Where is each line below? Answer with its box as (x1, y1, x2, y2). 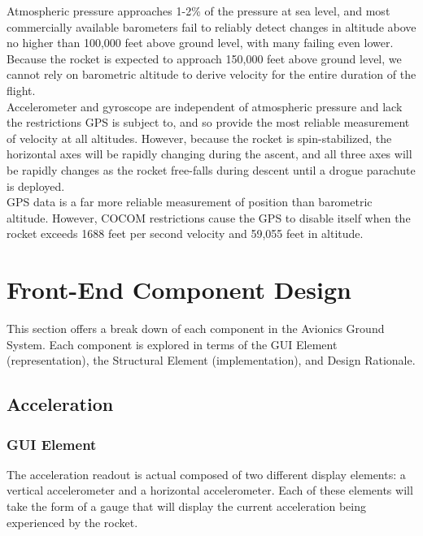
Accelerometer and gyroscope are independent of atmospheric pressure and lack (7, 97, 403, 115)
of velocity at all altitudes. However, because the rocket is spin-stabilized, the (7, 129, 392, 146)
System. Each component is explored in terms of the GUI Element (7, 335, 338, 352)
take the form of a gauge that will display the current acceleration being (7, 498, 367, 514)
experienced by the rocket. (7, 513, 138, 530)
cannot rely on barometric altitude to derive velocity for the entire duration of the (7, 66, 416, 83)
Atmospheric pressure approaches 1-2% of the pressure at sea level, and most (7, 2, 390, 19)
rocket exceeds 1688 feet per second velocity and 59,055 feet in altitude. (7, 225, 364, 242)
